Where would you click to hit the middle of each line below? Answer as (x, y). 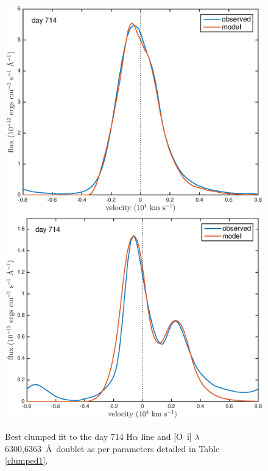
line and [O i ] (166, 437)
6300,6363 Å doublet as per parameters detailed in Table (112, 448)
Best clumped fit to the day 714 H (69, 437)
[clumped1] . (26, 460)
